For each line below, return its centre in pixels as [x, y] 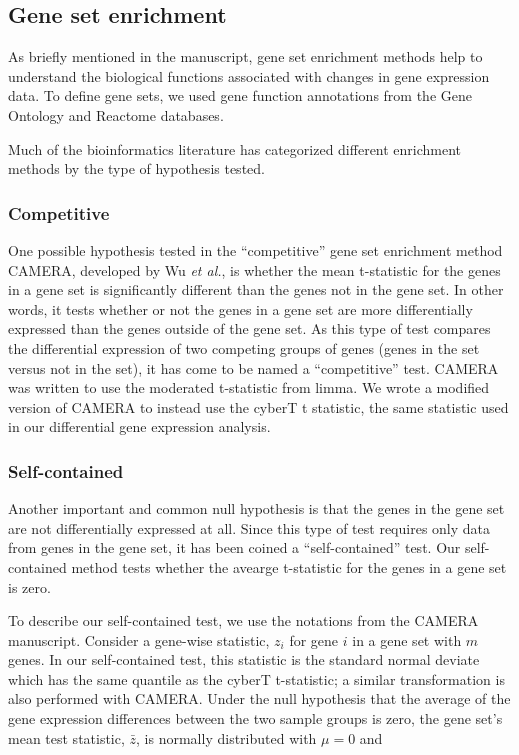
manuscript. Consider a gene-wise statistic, [139, 639]
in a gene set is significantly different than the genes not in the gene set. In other [256, 289]
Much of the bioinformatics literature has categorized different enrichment [235, 148]
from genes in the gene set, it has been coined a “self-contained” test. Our [234, 547]
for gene [314, 639]
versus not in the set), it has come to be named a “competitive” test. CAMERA [253, 367]
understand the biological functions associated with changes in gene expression [249, 75]
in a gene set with [407, 639]
